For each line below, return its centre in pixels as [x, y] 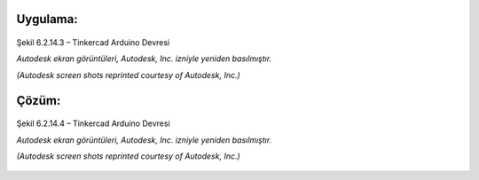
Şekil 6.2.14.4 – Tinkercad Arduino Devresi [93, 123]
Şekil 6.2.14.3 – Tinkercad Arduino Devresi [93, 43]
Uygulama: [47, 19]
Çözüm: [39, 101]
